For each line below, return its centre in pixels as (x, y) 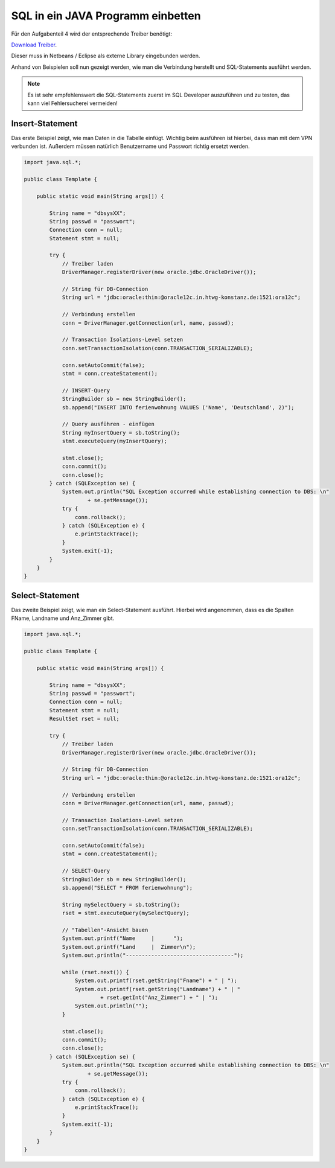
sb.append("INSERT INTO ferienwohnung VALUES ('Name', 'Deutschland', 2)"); (178, 407)
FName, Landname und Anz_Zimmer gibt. (63, 618)
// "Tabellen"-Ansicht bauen (105, 930)
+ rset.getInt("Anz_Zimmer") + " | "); (159, 997)
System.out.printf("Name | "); (123, 938)
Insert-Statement (44, 123)
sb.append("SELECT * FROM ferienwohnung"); (127, 888)
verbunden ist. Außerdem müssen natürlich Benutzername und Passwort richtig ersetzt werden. (130, 146)
